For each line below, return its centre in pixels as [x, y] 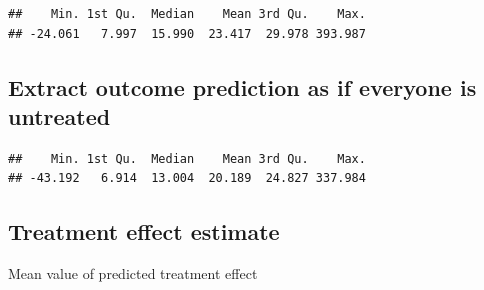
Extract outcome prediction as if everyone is [242, 86]
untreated [59, 115]
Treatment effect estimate [144, 231]
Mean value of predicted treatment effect [133, 273]
